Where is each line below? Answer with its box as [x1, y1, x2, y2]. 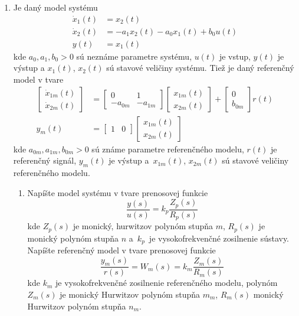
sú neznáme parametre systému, [76, 50, 192, 62]
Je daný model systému [13, 1, 98, 13]
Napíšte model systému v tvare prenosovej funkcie [27, 186, 208, 198]
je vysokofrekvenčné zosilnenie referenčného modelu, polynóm [55, 276, 278, 289]
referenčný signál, [13, 154, 77, 167]
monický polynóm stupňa [27, 232, 119, 244]
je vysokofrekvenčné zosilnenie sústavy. [149, 232, 290, 244]
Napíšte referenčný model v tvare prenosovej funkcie [27, 243, 216, 256]
